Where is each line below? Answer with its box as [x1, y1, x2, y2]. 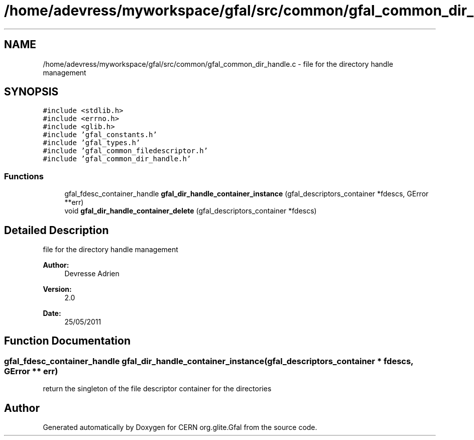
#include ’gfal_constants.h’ [43, 131, 157, 139]
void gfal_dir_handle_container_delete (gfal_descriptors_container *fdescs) [64, 206, 317, 215]
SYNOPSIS [4, 85, 59, 98]
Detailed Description [4, 224, 109, 237]
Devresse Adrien [64, 269, 120, 278]
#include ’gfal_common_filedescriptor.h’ [43, 147, 208, 155]
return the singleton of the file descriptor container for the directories [43, 384, 272, 393]
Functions [4, 171, 44, 181]
